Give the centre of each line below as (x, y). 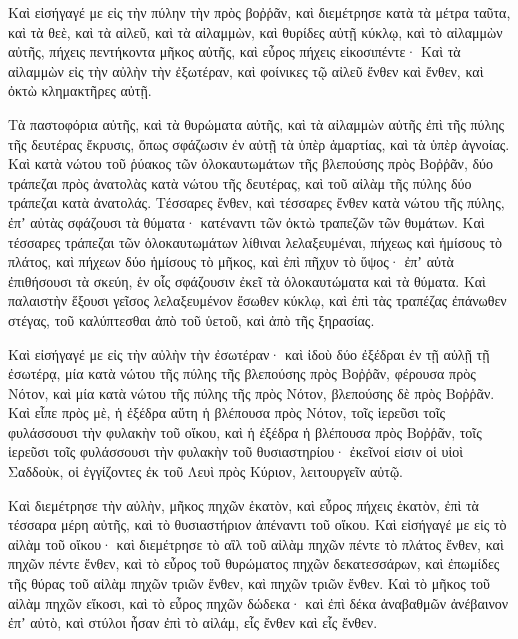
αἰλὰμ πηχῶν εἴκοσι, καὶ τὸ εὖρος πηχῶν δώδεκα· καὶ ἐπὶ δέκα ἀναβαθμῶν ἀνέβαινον (258, 602)
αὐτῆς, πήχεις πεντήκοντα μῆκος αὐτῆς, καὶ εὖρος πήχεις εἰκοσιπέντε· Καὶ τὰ (234, 51)
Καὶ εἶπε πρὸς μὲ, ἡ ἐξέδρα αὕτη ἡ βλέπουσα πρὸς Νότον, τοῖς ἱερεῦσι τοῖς (227, 412)
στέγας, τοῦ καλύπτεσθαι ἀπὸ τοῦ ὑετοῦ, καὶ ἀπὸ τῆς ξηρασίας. (191, 319)
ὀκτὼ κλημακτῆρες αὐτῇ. (80, 90)
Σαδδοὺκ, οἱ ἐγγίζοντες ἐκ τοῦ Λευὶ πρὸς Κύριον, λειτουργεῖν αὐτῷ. (205, 471)
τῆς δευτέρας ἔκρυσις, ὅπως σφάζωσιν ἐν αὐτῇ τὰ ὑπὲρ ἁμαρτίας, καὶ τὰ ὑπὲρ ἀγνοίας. (259, 143)
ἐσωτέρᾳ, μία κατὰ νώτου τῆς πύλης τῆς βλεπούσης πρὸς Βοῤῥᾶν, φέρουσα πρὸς (242, 373)
